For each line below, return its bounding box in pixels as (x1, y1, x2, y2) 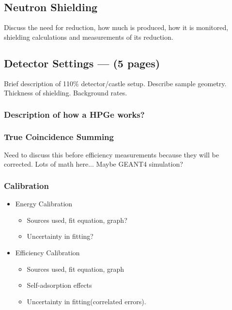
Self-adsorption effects (27, 280, 92, 290)
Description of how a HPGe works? (4, 108, 145, 120)
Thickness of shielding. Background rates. (4, 88, 127, 98)
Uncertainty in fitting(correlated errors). (27, 296, 146, 306)
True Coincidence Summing (4, 130, 114, 142)
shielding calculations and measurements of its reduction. (4, 31, 173, 42)
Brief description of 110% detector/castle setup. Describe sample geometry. (4, 78, 227, 88)
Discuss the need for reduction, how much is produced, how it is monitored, (4, 22, 229, 32)
